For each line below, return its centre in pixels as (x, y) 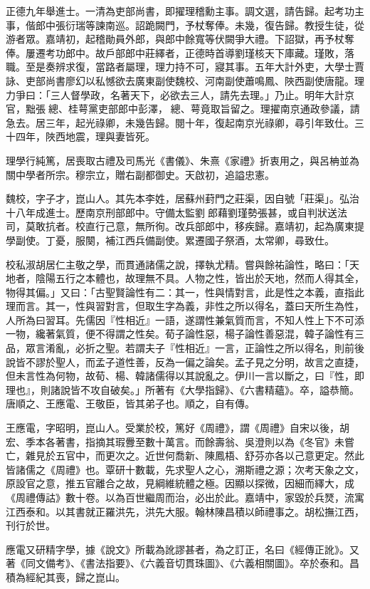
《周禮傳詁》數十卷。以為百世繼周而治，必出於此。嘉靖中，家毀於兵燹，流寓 (185, 497)
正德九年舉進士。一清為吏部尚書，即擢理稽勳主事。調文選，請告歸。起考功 (180, 11)
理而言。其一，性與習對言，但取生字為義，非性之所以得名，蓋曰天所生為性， (185, 306)
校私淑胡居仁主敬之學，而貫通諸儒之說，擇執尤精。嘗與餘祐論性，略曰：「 (178, 264)
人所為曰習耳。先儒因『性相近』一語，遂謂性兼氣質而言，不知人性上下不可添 (185, 319)
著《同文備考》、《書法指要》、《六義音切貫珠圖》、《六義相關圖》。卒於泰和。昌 (183, 563)
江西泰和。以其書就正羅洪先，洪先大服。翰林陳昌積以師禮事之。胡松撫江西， (185, 511)
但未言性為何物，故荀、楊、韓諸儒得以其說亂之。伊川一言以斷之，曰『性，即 (185, 376)
